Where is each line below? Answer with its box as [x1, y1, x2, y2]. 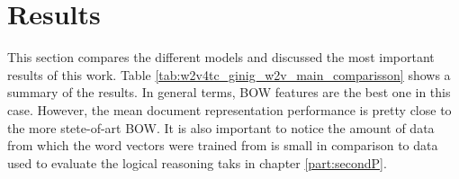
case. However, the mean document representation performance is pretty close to [7, 100, 452, 119]
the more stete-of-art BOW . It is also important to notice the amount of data [7, 118, 435, 137]
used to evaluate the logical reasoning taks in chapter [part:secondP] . [7, 153, 387, 172]
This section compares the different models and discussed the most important [7, 48, 435, 67]
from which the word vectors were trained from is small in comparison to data [7, 136, 438, 155]
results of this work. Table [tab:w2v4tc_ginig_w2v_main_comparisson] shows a [7, 65, 451, 84]
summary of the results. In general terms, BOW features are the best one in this [7, 83, 451, 102]
